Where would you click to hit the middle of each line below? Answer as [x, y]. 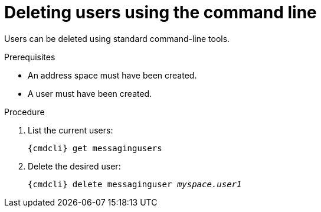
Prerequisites [30, 57]
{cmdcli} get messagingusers [95, 148]
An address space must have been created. [112, 75]
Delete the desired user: [74, 166]
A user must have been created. [90, 93]
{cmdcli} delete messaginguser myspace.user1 [135, 184]
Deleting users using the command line [160, 12]
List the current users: [71, 130]
